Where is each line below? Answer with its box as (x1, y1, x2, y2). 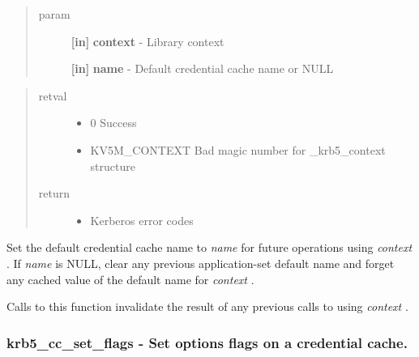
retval (38, 87, 67, 104)
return (38, 185, 71, 202)
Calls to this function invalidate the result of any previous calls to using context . (6, 298, 408, 315)
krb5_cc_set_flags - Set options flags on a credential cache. (6, 332, 408, 352)
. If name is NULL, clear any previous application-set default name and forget (6, 254, 395, 271)
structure (90, 157, 135, 174)
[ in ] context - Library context (71, 32, 224, 49)
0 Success (90, 114, 137, 131)
